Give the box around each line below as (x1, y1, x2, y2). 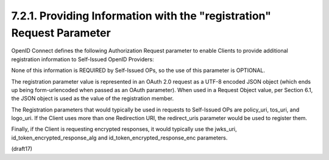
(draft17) (11, 145, 33, 153)
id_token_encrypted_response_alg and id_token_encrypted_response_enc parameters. (11, 134, 228, 141)
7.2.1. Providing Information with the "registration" (11, 9, 271, 22)
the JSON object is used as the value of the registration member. (11, 95, 174, 102)
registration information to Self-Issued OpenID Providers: (11, 55, 155, 63)
